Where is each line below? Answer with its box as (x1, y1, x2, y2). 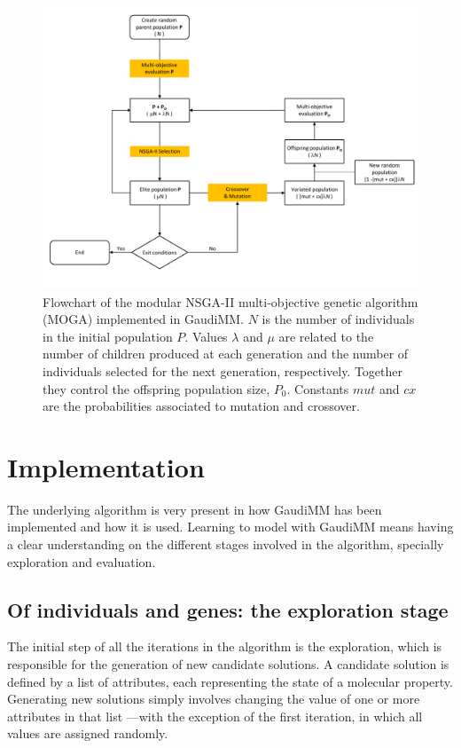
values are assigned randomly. (7, 724, 168, 743)
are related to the (278, 327, 374, 345)
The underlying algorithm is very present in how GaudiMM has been (7, 500, 382, 518)
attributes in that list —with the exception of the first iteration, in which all (7, 706, 423, 725)
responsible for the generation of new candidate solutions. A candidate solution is (7, 655, 449, 673)
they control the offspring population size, (43, 379, 270, 398)
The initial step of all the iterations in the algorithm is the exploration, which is (7, 637, 442, 656)
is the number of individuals (262, 310, 415, 328)
